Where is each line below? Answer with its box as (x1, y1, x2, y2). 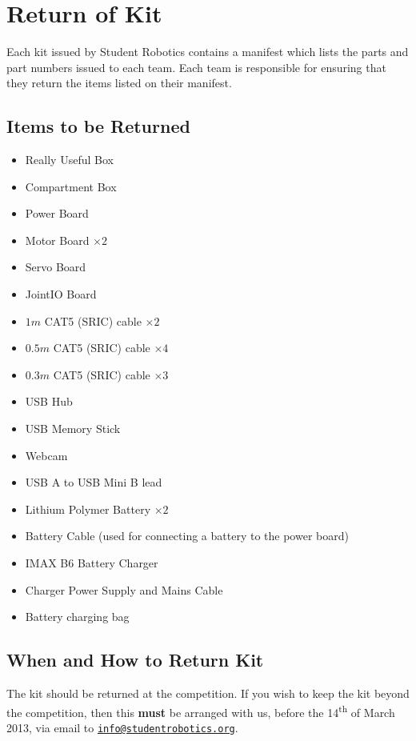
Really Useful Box (25, 151, 114, 168)
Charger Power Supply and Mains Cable (25, 581, 223, 598)
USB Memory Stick (25, 420, 121, 437)
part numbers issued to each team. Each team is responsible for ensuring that (6, 58, 386, 75)
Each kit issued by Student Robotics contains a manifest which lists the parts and (6, 43, 409, 60)
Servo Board (25, 258, 86, 275)
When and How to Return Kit (6, 647, 264, 672)
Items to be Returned (6, 114, 190, 138)
